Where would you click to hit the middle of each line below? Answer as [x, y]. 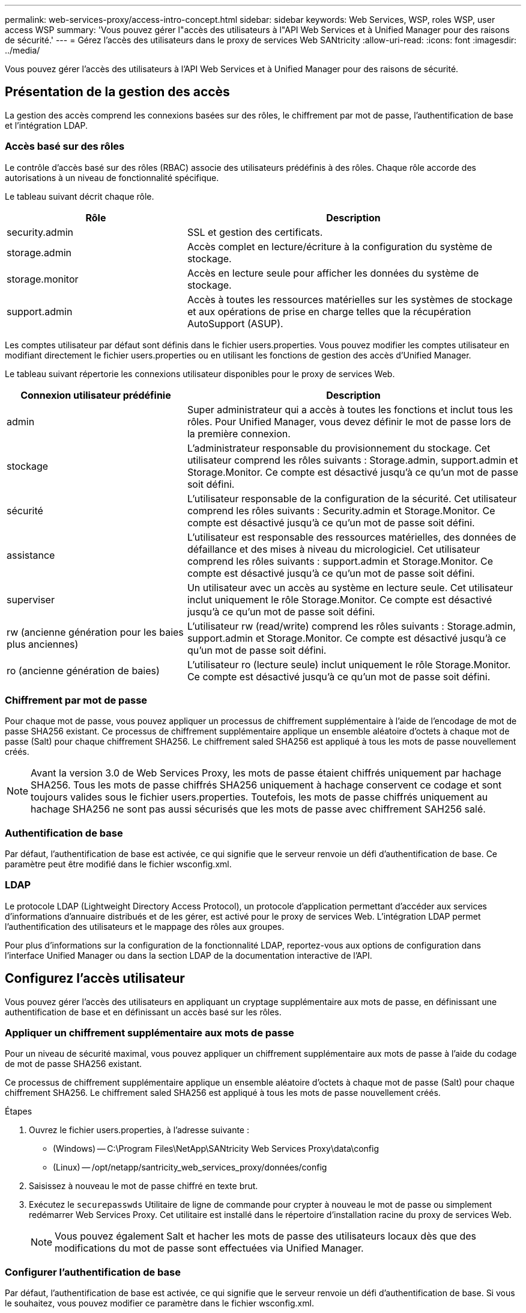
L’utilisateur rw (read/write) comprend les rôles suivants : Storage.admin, [351, 626]
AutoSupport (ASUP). [235, 323]
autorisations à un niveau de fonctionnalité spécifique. [112, 177]
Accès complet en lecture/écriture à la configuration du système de [340, 246]
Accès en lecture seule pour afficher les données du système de [333, 273]
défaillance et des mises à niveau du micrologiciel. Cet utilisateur [334, 549]
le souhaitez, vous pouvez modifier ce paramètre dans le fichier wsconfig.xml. [159, 1303]
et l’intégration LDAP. [46, 125]
